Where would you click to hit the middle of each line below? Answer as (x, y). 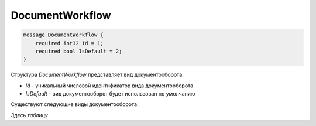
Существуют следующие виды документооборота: (75, 104)
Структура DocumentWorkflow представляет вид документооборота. (97, 75)
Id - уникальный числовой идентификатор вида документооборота (109, 86)
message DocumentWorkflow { (63, 35)
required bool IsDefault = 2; (79, 51)
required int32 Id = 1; (69, 43)
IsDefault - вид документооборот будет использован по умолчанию (110, 94)
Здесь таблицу (29, 115)
